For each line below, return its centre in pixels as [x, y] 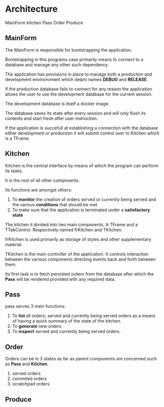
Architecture [31, 9]
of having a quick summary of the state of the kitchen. [67, 321]
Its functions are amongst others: [38, 190]
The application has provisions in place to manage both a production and [79, 74]
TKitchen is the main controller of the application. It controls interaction [77, 254]
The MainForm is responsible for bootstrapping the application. [69, 50]
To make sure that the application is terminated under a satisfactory [81, 210]
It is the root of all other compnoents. [42, 180]
